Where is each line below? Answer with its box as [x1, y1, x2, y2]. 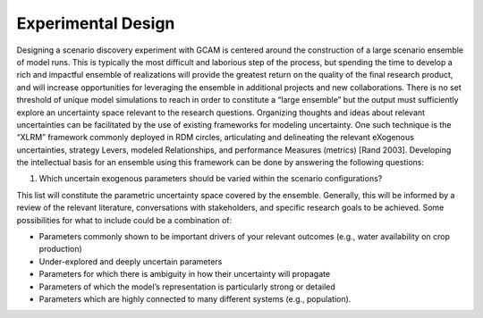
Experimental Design [16, 13, 175, 33]
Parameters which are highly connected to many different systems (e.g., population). [38, 293, 352, 304]
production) [38, 244, 82, 255]
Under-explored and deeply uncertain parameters [38, 255, 223, 267]
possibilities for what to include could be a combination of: [16, 214, 233, 225]
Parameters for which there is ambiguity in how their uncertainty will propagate [38, 269, 331, 280]
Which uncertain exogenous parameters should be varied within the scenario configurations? [38, 173, 383, 184]
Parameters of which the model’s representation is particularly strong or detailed [38, 281, 335, 292]
